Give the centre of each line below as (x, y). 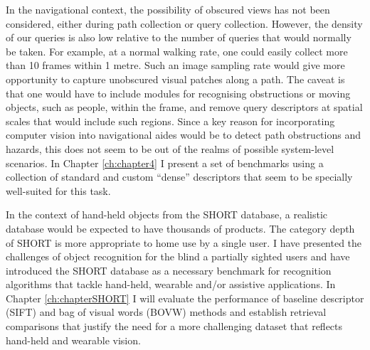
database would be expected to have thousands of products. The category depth (180, 228)
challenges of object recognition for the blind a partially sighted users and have (178, 256)
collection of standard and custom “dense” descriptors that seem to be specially (179, 177)
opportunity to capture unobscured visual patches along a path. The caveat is (175, 79)
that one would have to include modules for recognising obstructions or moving (178, 93)
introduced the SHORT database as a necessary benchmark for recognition (169, 270)
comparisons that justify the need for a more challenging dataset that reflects (174, 326)
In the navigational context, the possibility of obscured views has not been (168, 9)
